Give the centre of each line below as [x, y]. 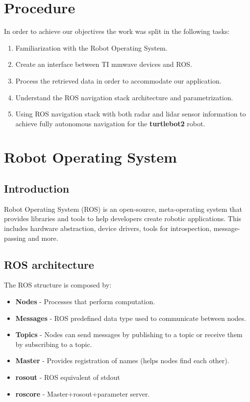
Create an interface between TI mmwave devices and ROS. [104, 64]
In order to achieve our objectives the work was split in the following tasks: [117, 31]
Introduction [37, 188]
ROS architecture [49, 264]
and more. [43, 238]
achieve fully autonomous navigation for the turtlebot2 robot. [110, 123]
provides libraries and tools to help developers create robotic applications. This [123, 218]
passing [15, 238]
